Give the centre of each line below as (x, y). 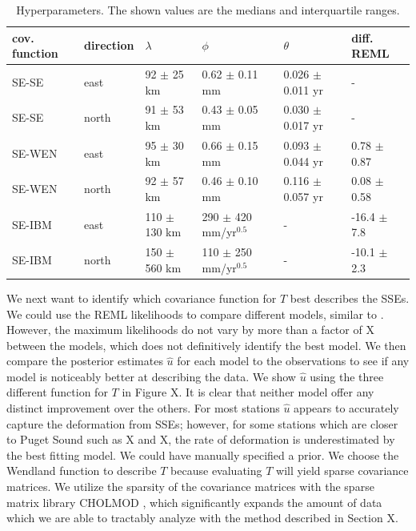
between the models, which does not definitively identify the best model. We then (206, 345)
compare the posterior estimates (85, 361)
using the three (347, 376)
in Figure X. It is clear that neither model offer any (248, 392)
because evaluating (216, 471)
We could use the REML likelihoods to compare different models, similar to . (195, 314)
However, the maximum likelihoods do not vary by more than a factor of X (190, 330)
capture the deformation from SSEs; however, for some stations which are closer (202, 423)
